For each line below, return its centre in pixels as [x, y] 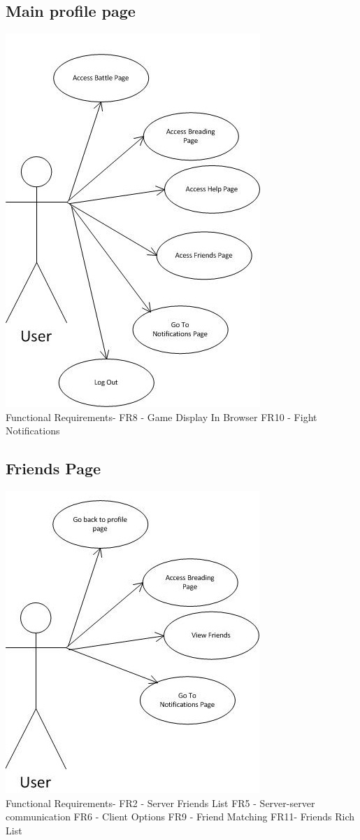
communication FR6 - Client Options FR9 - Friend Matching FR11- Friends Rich [180, 817]
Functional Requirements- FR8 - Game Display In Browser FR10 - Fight [161, 416]
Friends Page [53, 468]
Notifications [33, 431]
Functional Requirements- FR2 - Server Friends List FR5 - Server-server [160, 803]
